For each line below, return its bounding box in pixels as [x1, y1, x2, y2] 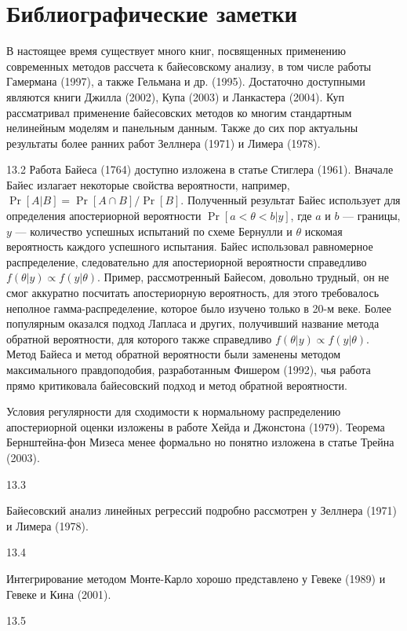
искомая [304, 222, 343, 239]
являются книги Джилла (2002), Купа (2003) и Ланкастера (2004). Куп [6, 88, 344, 105]
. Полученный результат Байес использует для [180, 192, 401, 208]
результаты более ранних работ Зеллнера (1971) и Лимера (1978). [6, 134, 321, 151]
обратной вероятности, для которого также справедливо [6, 330, 272, 347]
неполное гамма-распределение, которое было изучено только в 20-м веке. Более [6, 299, 391, 316]
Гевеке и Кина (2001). [6, 585, 111, 602]
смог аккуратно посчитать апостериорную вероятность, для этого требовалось [6, 284, 380, 301]
